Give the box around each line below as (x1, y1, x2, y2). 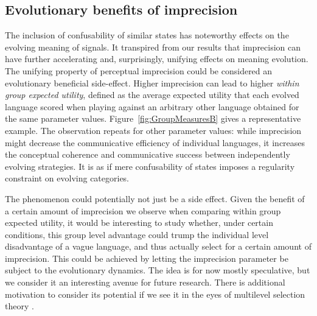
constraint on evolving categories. (5, 172, 130, 184)
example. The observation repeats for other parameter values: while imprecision (5, 124, 302, 136)
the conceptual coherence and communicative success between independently (5, 148, 290, 161)
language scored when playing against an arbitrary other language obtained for (5, 100, 299, 113)
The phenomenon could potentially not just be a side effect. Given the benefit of (5, 192, 305, 205)
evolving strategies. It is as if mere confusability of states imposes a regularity (5, 160, 295, 172)
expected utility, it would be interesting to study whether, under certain (5, 216, 273, 229)
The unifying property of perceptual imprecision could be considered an (5, 64, 273, 77)
